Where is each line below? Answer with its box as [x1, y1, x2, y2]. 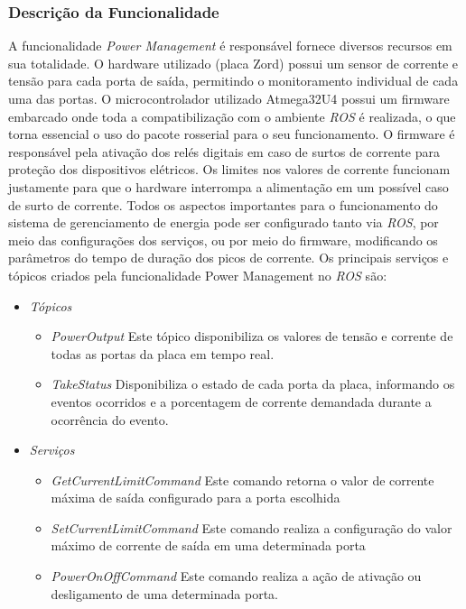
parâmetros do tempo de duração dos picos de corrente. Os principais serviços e [8, 248, 449, 267]
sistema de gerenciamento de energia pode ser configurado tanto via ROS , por [8, 213, 439, 232]
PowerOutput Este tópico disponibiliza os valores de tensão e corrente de [51, 327, 453, 346]
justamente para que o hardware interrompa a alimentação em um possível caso [8, 177, 449, 196]
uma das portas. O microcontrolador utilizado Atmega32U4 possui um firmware [8, 89, 450, 107]
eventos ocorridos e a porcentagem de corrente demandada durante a [51, 392, 432, 411]
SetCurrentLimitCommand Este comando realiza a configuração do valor [51, 518, 452, 537]
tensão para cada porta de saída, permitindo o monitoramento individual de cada [8, 71, 459, 90]
